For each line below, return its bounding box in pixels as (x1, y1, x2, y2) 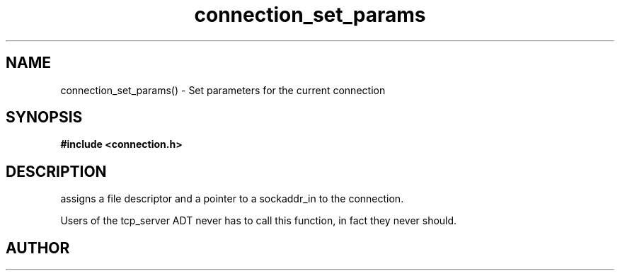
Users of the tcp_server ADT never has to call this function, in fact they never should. (60, 214, 457, 227)
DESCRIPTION (6, 162, 107, 180)
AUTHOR (6, 238, 70, 257)
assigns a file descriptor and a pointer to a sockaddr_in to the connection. (60, 192, 404, 205)
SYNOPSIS (6, 108, 83, 127)
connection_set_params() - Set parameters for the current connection (60, 84, 386, 96)
